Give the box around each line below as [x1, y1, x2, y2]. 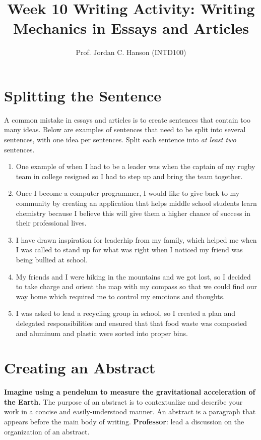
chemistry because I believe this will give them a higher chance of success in [16, 207, 250, 218]
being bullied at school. [16, 254, 88, 264]
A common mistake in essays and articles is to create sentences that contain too [4, 114, 251, 125]
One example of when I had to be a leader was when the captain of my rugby [16, 161, 255, 172]
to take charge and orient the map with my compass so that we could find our [16, 281, 257, 292]
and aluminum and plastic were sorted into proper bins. [16, 327, 188, 338]
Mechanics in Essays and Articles [13, 18, 249, 38]
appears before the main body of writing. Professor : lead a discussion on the [4, 416, 244, 427]
